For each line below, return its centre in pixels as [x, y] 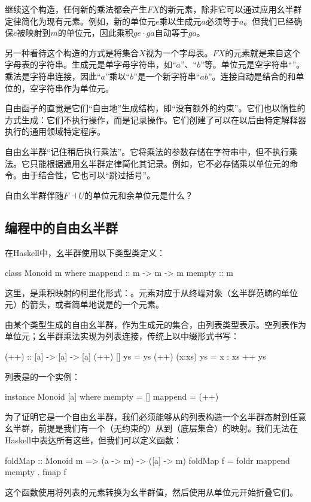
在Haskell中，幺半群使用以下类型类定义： [85, 252]
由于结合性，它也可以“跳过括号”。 [88, 175]
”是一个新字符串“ [167, 76]
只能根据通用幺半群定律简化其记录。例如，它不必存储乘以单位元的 [159, 163]
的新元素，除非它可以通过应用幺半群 [231, 9]
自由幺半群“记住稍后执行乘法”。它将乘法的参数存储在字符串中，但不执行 [147, 151]
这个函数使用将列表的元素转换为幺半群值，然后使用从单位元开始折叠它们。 [151, 492]
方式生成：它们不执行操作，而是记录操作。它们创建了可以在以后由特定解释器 [155, 119]
